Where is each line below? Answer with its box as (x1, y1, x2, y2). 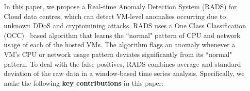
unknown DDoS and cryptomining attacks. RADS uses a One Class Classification (4, 20, 246, 31)
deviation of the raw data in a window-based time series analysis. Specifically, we (4, 68, 245, 78)
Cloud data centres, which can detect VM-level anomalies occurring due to (4, 11, 226, 21)
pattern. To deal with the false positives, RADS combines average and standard (4, 58, 241, 69)
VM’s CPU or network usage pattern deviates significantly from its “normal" (4, 49, 232, 59)
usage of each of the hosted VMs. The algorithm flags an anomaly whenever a (4, 39, 235, 50)
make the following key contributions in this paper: (4, 77, 164, 88)
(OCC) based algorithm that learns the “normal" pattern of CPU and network (4, 30, 241, 40)
